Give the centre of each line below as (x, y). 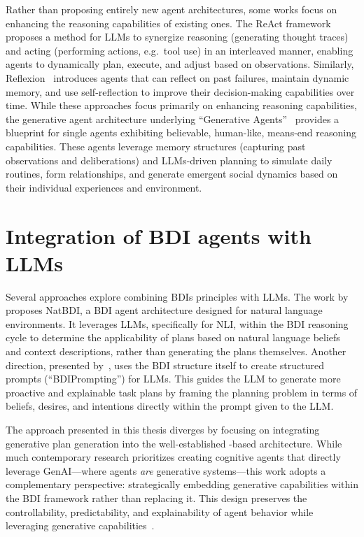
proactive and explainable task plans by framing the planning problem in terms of (182, 392)
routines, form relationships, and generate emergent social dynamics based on (172, 174)
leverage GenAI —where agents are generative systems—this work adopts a (166, 470)
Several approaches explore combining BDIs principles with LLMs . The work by (177, 296)
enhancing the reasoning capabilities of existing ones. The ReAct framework (168, 23)
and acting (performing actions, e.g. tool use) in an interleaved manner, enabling (180, 50)
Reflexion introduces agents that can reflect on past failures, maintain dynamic (177, 77)
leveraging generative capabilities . (80, 525)
